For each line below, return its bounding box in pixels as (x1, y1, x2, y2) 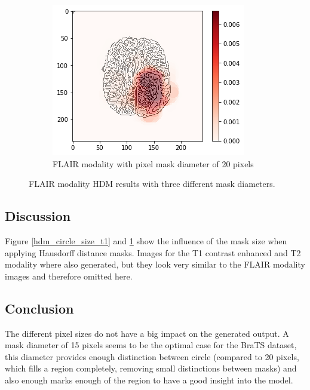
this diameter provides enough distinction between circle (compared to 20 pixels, (5, 350, 299, 363)
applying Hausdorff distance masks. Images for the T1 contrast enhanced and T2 (5, 246, 301, 259)
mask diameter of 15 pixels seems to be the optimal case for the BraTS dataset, (5, 339, 297, 351)
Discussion (5, 207, 71, 225)
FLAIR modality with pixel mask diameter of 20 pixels (53, 157, 254, 170)
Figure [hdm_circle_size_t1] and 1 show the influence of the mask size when (5, 234, 287, 247)
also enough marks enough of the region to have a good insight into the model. (5, 373, 293, 386)
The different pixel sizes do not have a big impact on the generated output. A (5, 327, 289, 339)
